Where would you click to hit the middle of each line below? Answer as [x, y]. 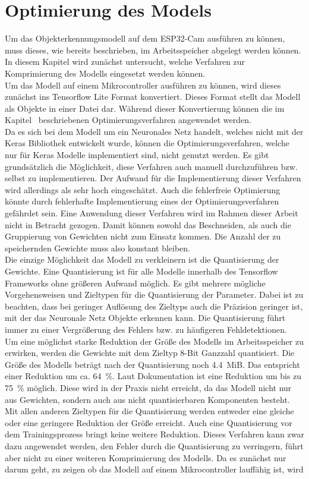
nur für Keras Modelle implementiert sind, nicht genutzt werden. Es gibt [137, 155]
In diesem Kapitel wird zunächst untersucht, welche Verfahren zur [125, 62]
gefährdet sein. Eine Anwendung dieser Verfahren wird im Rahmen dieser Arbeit [152, 213]
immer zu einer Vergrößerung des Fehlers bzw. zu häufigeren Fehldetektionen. [146, 329]
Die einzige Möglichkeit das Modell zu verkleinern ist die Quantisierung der [142, 259]
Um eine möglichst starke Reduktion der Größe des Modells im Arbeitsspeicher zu [154, 341]
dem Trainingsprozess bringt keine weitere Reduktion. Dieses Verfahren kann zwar [154, 434]
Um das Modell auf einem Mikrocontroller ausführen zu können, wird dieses [143, 85]
